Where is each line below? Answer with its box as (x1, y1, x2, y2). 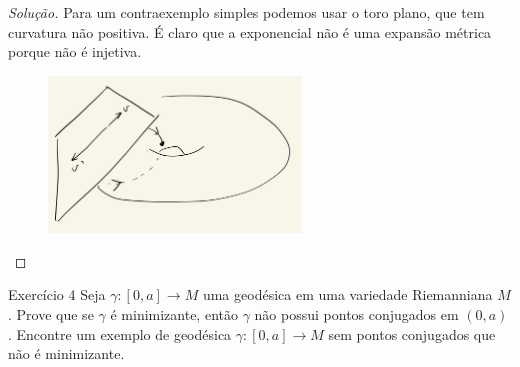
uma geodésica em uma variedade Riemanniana (202, 284, 493, 305)
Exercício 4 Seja (8, 284, 106, 305)
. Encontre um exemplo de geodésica (8, 323, 232, 344)
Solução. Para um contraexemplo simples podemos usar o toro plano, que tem (8, 2, 485, 22)
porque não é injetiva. (8, 41, 142, 62)
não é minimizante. (8, 343, 125, 364)
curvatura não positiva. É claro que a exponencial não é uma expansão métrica (8, 21, 492, 42)
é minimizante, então (110, 304, 238, 325)
